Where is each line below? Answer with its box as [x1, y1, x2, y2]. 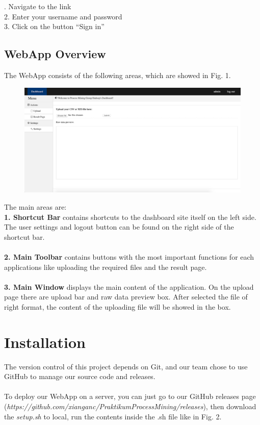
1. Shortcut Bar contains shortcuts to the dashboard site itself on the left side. [4, 211, 256, 222]
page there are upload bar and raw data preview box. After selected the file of [4, 291, 248, 302]
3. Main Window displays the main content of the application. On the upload [4, 281, 254, 292]
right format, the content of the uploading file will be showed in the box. [4, 301, 231, 312]
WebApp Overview [4, 46, 106, 62]
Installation [4, 331, 86, 352]
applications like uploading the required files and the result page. [4, 261, 207, 272]
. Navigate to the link [4, 1, 71, 11]
